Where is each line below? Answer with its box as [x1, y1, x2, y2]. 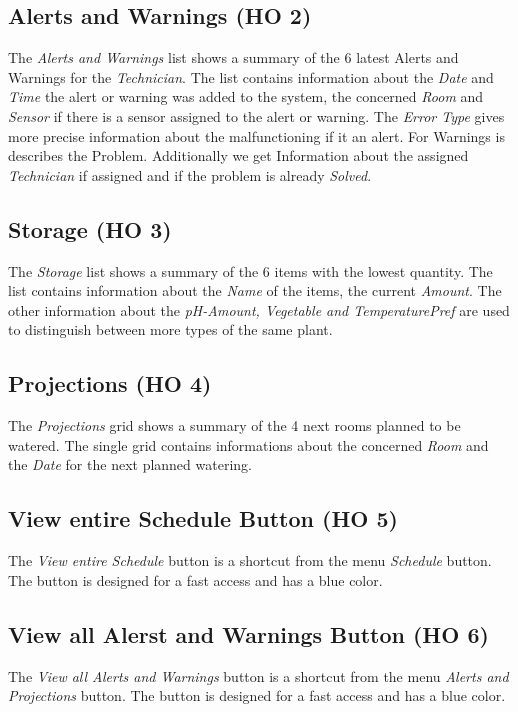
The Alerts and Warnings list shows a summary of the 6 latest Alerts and [8, 47, 459, 68]
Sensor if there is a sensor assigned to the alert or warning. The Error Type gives [8, 105, 505, 126]
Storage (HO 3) [8, 213, 172, 244]
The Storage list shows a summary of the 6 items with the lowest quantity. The [8, 260, 493, 281]
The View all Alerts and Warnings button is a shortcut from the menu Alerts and [8, 665, 509, 686]
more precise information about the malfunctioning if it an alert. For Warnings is [8, 125, 505, 146]
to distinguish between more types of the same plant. [8, 319, 333, 340]
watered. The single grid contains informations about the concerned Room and [8, 434, 489, 455]
